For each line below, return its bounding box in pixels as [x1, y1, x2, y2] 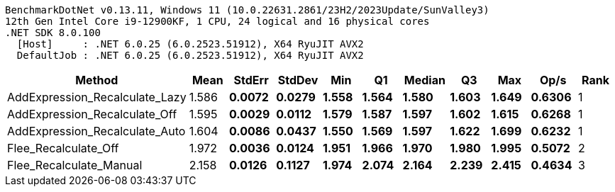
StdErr [233, 73, 269, 87]
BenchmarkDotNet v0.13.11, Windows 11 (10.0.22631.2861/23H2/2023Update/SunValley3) [5, 4, 489, 16]
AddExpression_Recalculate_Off [7, 107, 177, 121]
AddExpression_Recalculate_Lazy [7, 90, 187, 104]
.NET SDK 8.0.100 [5, 27, 101, 38]
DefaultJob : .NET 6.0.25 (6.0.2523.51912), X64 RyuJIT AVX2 [16, 50, 364, 61]
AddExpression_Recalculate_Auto [7, 124, 186, 138]
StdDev [277, 73, 318, 87]
